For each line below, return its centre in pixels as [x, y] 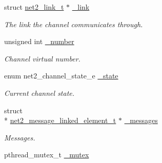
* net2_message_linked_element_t [60, 120]
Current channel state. [39, 93]
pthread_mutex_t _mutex [47, 155]
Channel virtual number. [42, 58]
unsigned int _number [39, 41]
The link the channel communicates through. [74, 24]
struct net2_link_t [34, 7]
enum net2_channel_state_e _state [61, 76]
